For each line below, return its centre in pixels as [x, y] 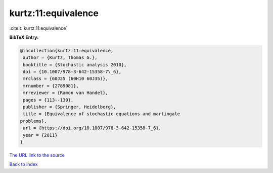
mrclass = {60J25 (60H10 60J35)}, [65, 79]
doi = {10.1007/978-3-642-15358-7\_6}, [72, 72]
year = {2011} [40, 135]
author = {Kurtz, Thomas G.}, [60, 58]
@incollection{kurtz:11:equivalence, [67, 51]
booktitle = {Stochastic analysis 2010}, [75, 65]
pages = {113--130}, [48, 100]
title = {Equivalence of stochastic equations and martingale [102, 114]
